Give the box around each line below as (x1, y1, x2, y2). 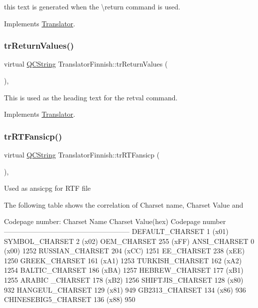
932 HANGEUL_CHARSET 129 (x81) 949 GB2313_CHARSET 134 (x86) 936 (4, 284, 246, 295)
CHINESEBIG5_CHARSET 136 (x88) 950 (4, 294, 135, 305)
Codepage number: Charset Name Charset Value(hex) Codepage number (4, 216, 226, 227)
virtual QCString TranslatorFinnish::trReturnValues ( (4, 59, 168, 69)
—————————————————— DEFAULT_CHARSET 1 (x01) (4, 226, 229, 236)
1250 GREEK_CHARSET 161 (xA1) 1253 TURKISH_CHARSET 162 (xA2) (4, 255, 242, 265)
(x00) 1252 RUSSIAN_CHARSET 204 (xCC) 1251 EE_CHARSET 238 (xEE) (4, 245, 245, 256)
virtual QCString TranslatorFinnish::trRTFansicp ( (4, 150, 160, 159)
